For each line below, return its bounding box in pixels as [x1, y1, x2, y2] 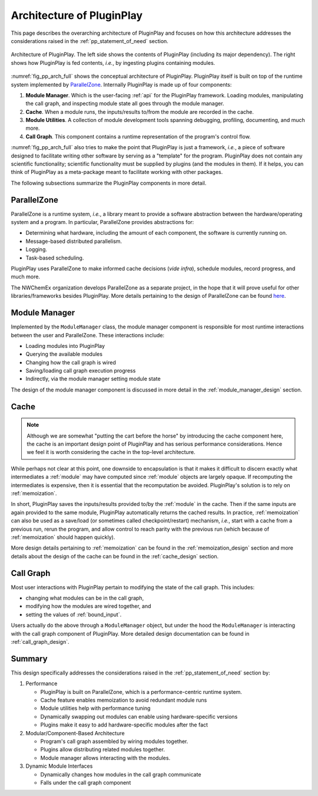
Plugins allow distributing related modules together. [40, 746, 165, 753]
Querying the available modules [25, 351, 103, 358]
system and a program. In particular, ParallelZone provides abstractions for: [11, 219, 194, 226]
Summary [11, 653, 48, 663]
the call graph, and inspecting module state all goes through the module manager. [25, 100, 224, 107]
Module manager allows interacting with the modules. [40, 754, 171, 761]
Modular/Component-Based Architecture [25, 729, 125, 736]
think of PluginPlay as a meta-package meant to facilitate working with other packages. [11, 169, 223, 176]
